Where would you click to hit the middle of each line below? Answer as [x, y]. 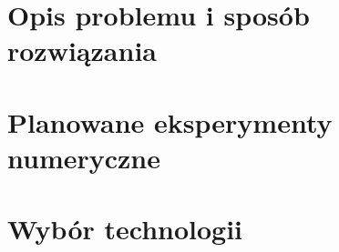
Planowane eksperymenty [170, 121]
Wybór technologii [125, 229]
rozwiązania [82, 50]
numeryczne [84, 157]
